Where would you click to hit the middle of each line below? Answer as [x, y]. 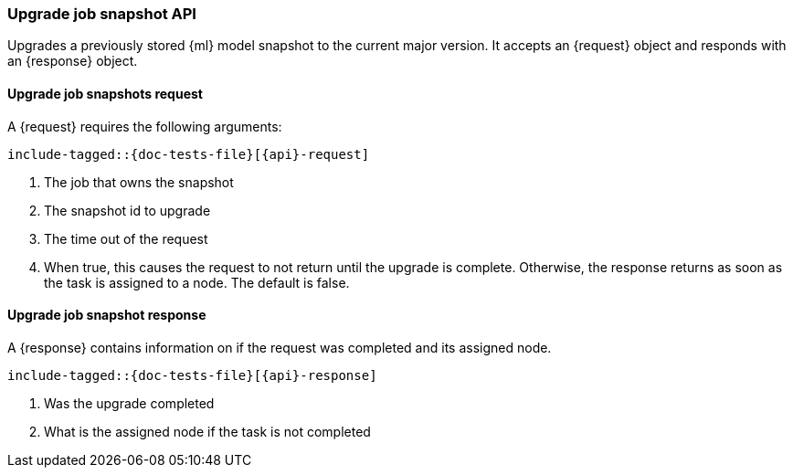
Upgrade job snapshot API [102, 14]
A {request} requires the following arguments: [145, 126]
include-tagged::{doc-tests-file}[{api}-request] [189, 154]
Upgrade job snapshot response [107, 315]
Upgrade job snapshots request [105, 93]
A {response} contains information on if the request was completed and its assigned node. [280, 347]
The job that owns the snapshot [139, 182]
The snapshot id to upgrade [127, 210]
